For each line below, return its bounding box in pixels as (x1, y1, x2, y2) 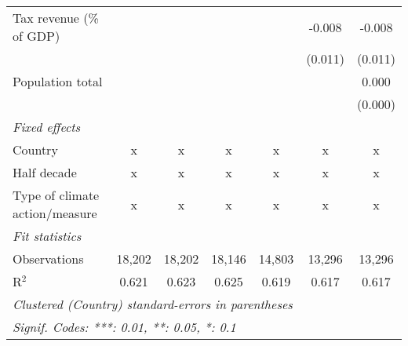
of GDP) (13, 27, 60, 45)
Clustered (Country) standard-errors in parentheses (13, 295, 293, 313)
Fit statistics (13, 227, 82, 245)
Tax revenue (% (13, 9, 99, 27)
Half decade (13, 163, 77, 181)
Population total (13, 72, 103, 90)
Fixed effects (13, 118, 81, 136)
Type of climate (13, 186, 100, 204)
